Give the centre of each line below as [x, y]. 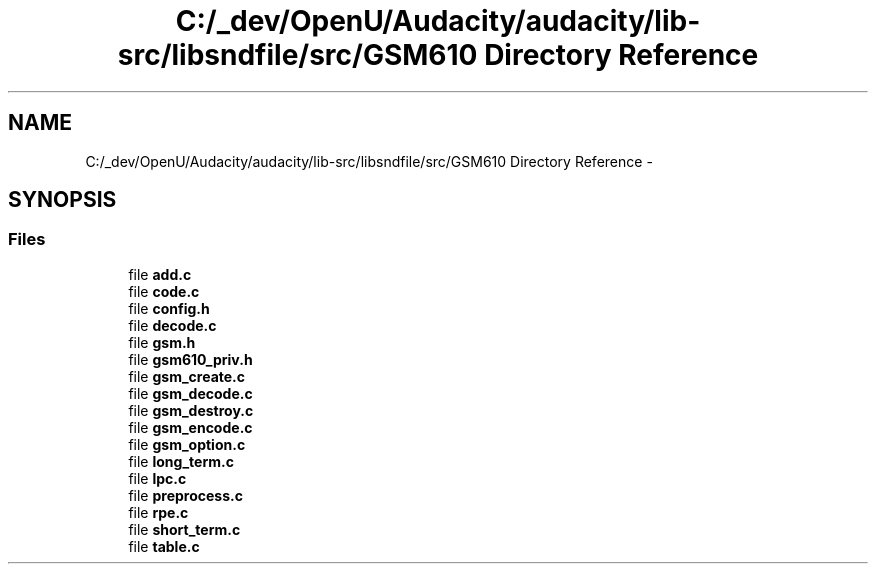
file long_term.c [181, 461]
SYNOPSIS [62, 200]
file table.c [164, 546]
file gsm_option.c [187, 444]
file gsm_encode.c [190, 427]
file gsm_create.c [187, 376]
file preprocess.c [185, 495]
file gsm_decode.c [190, 393]
